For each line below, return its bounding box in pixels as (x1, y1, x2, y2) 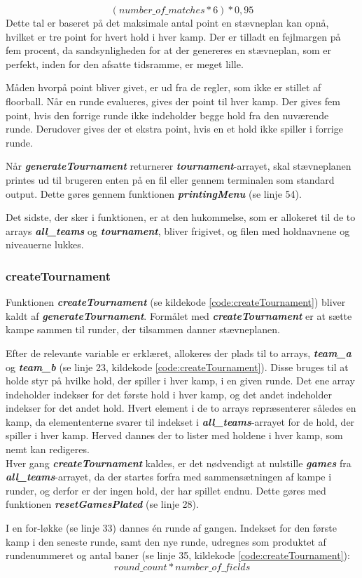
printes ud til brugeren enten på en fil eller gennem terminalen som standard (6, 172, 335, 187)
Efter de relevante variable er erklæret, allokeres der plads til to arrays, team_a (6, 345, 351, 360)
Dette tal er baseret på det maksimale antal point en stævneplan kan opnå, (6, 15, 329, 29)
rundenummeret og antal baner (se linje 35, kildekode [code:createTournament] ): (6, 548, 350, 563)
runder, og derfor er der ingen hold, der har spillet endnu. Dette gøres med (6, 483, 326, 497)
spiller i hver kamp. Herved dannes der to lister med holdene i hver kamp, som (6, 428, 343, 443)
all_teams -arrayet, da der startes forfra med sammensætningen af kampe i (6, 469, 332, 484)
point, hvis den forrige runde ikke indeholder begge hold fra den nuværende (6, 107, 329, 122)
